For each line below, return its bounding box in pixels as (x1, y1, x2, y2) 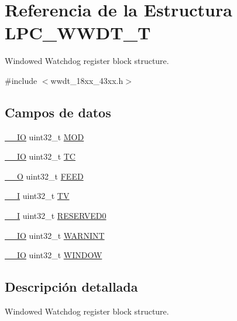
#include (5, 74, 37, 86)
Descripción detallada (5, 278, 138, 296)
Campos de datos (5, 103, 111, 121)
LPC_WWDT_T (5, 21, 151, 45)
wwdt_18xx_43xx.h (50, 74, 123, 86)
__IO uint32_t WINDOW (5, 249, 102, 261)
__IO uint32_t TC (5, 150, 75, 163)
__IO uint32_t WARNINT (5, 229, 105, 241)
